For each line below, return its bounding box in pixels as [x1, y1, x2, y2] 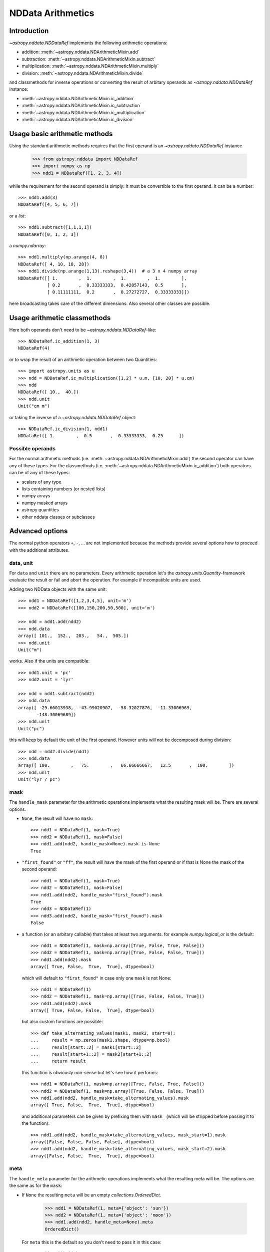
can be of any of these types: [9, 470, 70, 476]
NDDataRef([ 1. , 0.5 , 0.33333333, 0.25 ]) [18, 433, 184, 439]
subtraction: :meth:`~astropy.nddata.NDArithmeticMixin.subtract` [21, 56, 155, 62]
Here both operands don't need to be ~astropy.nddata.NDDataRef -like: [9, 327, 156, 333]
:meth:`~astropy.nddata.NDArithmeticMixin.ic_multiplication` [21, 109, 146, 115]
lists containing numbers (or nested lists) [21, 486, 106, 492]
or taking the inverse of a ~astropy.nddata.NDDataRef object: [9, 414, 136, 420]
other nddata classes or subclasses [21, 514, 95, 520]
